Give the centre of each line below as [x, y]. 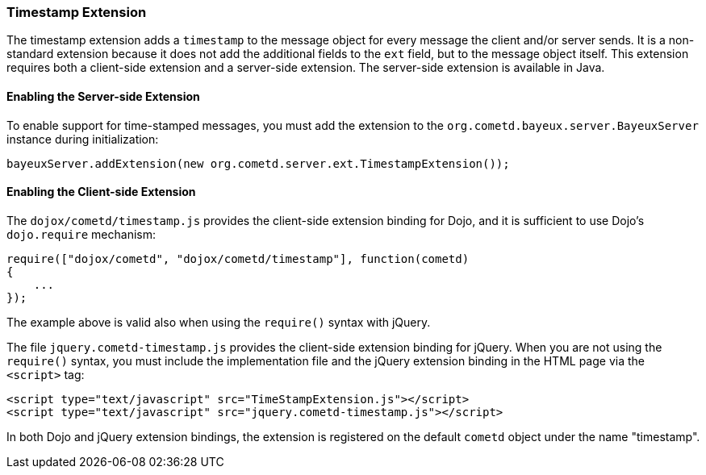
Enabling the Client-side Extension [101, 192]
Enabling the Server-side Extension [103, 96]
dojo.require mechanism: [81, 234]
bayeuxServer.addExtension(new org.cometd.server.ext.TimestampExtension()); [258, 163]
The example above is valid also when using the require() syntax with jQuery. [219, 322]
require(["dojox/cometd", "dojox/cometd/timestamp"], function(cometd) [238, 258]
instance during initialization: [83, 139]
